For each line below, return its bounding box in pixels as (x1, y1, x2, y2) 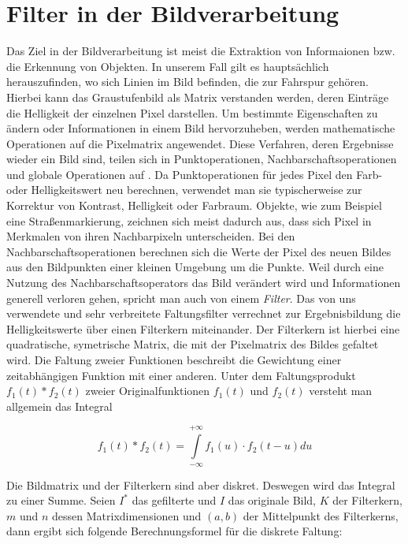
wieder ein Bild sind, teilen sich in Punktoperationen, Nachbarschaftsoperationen (6, 151, 397, 167)
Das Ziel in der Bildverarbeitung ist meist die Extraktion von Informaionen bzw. (6, 43, 395, 59)
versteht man (309, 382, 373, 399)
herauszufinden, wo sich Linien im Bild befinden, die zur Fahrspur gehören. (6, 73, 369, 90)
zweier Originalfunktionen (85, 382, 210, 399)
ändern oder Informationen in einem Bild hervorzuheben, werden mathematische (6, 120, 395, 136)
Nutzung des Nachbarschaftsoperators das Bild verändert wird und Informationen (6, 274, 401, 291)
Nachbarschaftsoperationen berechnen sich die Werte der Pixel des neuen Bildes (6, 243, 391, 259)
